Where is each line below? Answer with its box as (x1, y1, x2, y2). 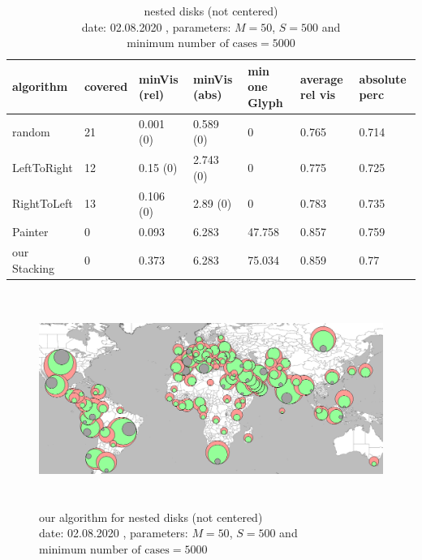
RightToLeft (12, 195, 73, 212)
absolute (359, 70, 407, 87)
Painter (12, 223, 49, 240)
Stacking (12, 259, 55, 276)
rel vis (300, 86, 336, 103)
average (300, 70, 343, 87)
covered (84, 78, 128, 95)
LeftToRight (12, 159, 73, 176)
